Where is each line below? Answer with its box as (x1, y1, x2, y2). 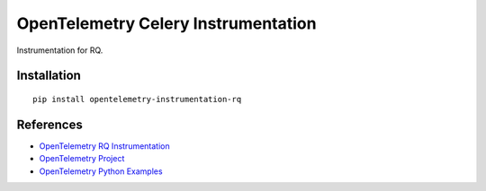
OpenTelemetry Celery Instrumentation (16, 13, 317, 33)
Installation (16, 68, 81, 83)
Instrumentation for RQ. (16, 45, 103, 56)
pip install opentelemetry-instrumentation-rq (32, 94, 242, 104)
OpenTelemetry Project (39, 153, 125, 164)
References (16, 117, 83, 132)
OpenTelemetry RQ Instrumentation (39, 140, 170, 152)
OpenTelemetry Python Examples (39, 166, 163, 177)
